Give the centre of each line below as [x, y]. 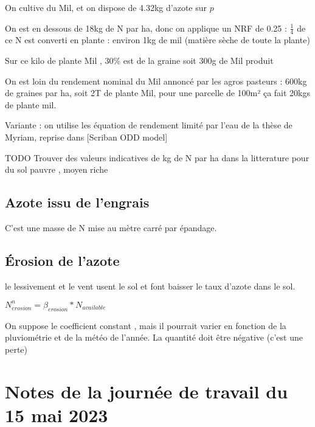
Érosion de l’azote [62, 260]
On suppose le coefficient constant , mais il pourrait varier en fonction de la [146, 325]
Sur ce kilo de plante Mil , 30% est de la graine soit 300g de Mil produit [139, 61]
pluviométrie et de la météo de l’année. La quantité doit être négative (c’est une [154, 337]
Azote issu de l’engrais [77, 202]
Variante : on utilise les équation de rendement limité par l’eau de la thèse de [149, 125]
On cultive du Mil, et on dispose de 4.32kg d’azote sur [106, 7]
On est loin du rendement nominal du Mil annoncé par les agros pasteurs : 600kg [156, 81]
